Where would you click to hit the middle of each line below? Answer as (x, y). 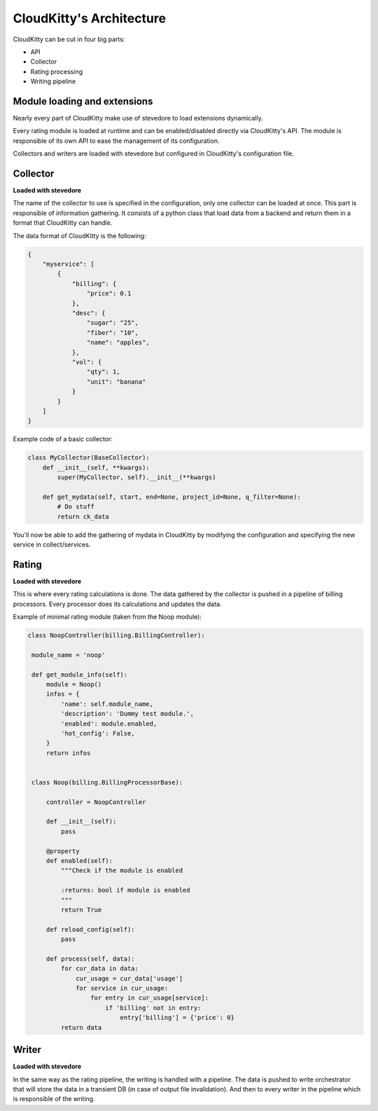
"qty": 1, (103, 372)
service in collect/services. (52, 544)
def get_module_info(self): (80, 675)
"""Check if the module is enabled (122, 871)
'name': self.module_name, (107, 704)
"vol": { (87, 362)
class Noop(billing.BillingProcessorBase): (107, 782)
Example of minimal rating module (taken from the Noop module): (107, 617)
